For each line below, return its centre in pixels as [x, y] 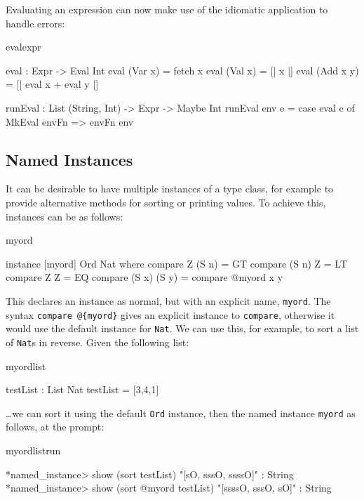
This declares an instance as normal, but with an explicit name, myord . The [168, 300]
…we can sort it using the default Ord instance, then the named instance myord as [181, 413]
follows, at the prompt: [55, 427]
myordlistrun [33, 450]
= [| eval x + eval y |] [52, 84]
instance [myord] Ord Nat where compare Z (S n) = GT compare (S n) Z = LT [177, 263]
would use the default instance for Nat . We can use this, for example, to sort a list [182, 328]
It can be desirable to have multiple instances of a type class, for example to [170, 189]
